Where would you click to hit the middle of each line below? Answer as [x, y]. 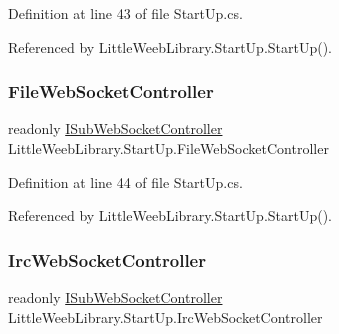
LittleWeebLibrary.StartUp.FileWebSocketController [168, 148]
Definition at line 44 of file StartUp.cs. [125, 181]
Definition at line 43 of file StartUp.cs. [125, 13]
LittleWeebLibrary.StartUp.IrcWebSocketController [165, 316]
